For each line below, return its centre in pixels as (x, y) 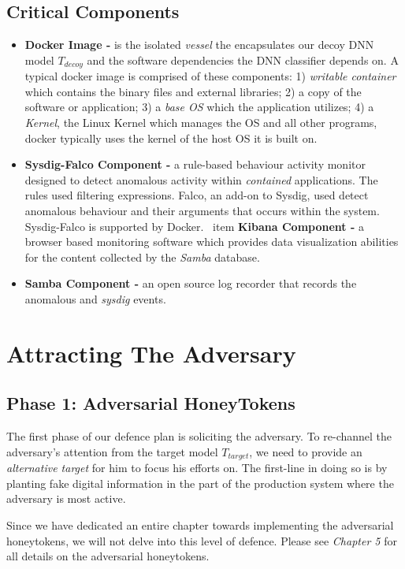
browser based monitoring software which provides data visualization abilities (212, 242)
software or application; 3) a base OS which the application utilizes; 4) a (199, 107)
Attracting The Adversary (151, 353)
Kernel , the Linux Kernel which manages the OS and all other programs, (201, 123)
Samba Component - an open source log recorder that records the (191, 283)
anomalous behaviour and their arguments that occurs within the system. (202, 210)
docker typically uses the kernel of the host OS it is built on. (171, 138)
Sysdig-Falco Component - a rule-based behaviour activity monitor (195, 164)
